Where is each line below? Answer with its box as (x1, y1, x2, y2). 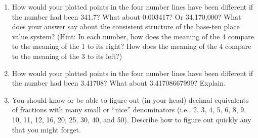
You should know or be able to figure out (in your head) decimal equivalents (12, 94, 249, 105)
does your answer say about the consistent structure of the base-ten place (12, 21, 240, 32)
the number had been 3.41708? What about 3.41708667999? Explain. (12, 78, 226, 88)
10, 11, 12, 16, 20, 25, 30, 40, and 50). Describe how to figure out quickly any (12, 114, 251, 124)
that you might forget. (12, 124, 81, 134)
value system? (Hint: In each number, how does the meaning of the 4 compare (12, 31, 254, 41)
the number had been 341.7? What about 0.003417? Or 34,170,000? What (12, 11, 241, 22)
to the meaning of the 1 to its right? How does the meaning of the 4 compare (12, 41, 251, 51)
